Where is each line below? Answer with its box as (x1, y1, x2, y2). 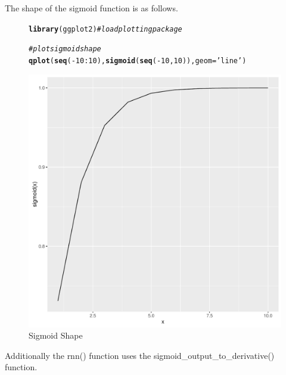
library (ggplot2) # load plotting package (29, 24, 182, 33)
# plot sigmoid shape (29, 45, 101, 54)
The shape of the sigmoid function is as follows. (5, 2, 178, 14)
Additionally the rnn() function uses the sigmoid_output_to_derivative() (5, 349, 275, 361)
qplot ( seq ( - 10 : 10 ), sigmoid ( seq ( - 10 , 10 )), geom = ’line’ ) (29, 56, 247, 65)
